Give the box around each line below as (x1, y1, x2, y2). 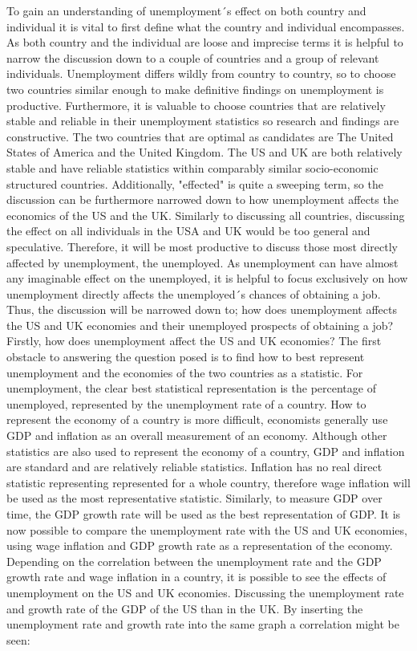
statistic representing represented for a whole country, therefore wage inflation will (6, 474, 411, 490)
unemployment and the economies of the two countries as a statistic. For (6, 364, 363, 380)
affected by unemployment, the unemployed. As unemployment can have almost (6, 254, 399, 271)
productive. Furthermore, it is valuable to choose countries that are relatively (6, 96, 386, 113)
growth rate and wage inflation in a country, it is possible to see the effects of (6, 568, 387, 585)
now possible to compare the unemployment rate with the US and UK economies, (6, 521, 407, 538)
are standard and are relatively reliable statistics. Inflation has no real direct (6, 458, 383, 475)
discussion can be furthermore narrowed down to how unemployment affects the (6, 191, 399, 208)
